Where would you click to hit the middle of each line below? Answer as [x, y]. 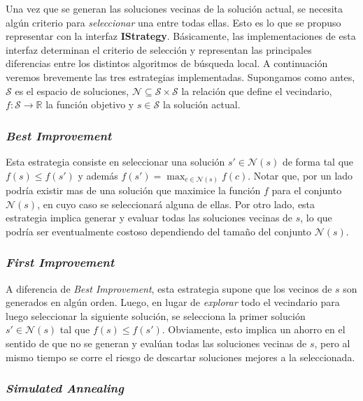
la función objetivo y [90, 104]
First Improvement [60, 262]
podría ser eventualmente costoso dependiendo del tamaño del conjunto [159, 231]
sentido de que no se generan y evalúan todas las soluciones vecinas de [156, 343]
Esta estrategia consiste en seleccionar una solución [115, 161]
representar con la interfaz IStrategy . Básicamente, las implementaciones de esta [181, 36]
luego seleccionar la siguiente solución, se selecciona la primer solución [156, 315]
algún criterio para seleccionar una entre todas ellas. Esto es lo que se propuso [173, 22]
